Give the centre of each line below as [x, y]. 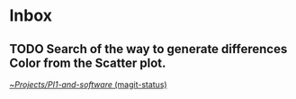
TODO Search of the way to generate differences [148, 49]
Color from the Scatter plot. [88, 63]
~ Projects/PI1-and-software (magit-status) [89, 85]
